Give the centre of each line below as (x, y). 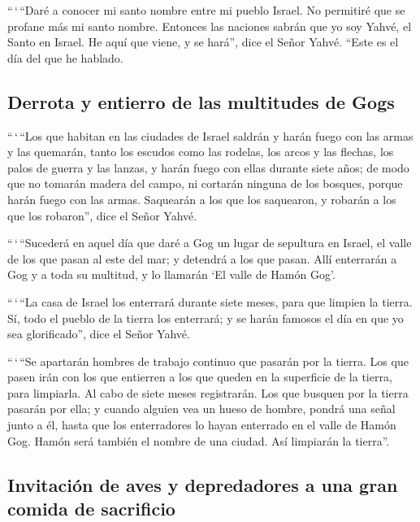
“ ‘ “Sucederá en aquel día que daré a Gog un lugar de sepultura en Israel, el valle (210, 243)
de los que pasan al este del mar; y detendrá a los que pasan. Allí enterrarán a (202, 258)
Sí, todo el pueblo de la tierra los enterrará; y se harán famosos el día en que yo (206, 318)
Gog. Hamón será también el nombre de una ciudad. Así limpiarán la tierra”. (199, 440)
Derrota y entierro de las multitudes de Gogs (201, 101)
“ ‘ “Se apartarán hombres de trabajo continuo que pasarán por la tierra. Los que (208, 361)
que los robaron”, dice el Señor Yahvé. (102, 215)
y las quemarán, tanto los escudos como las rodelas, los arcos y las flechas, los (201, 152)
